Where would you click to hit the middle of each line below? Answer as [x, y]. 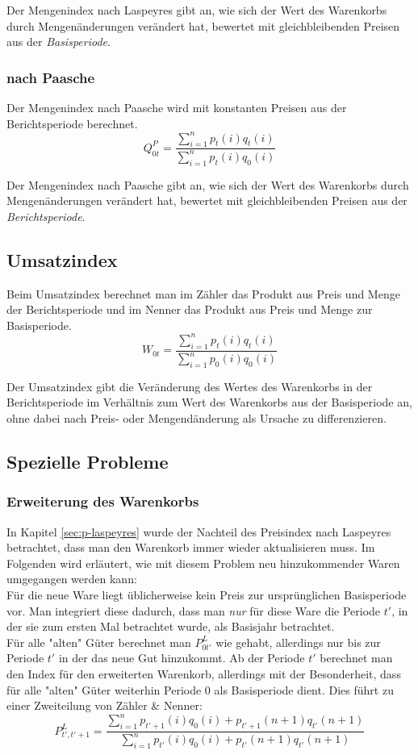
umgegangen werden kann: [72, 579]
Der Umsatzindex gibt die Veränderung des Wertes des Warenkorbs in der [190, 386]
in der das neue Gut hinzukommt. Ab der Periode [182, 658]
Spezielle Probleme [88, 462]
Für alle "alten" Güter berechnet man [99, 642]
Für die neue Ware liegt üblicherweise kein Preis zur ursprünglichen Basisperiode [207, 595]
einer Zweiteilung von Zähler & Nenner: [104, 705]
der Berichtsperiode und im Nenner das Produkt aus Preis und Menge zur [190, 309]
